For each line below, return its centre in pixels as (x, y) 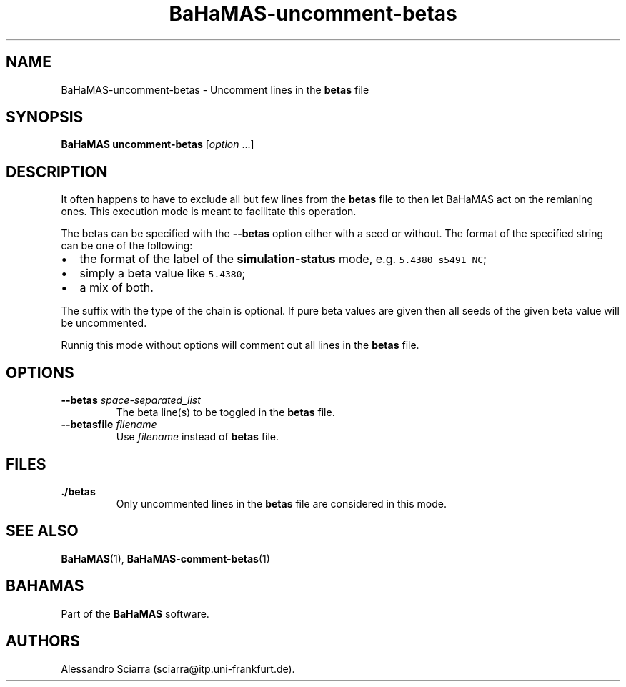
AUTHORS (43, 641)
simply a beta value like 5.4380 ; (163, 273)
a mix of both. (116, 288)
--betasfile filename (109, 425)
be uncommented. (104, 323)
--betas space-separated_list (131, 400)
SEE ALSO (42, 531)
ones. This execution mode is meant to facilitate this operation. (209, 212)
